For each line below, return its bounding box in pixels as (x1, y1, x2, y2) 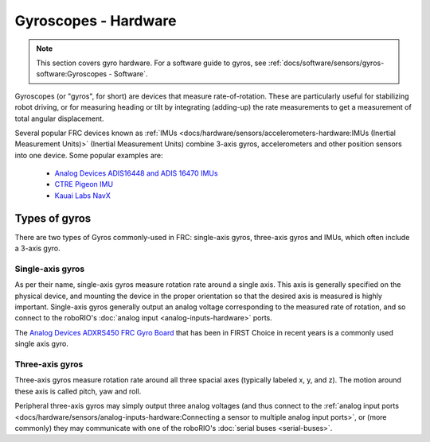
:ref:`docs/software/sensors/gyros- (268, 58, 385, 68)
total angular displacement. (14, 114, 104, 123)
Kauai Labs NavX (54, 191, 111, 200)
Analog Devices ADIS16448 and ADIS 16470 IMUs (54, 169, 218, 178)
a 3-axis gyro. (14, 243, 61, 254)
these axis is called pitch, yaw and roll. (14, 386, 142, 396)
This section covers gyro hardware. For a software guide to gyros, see (36, 58, 267, 68)
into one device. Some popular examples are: (14, 150, 163, 160)
